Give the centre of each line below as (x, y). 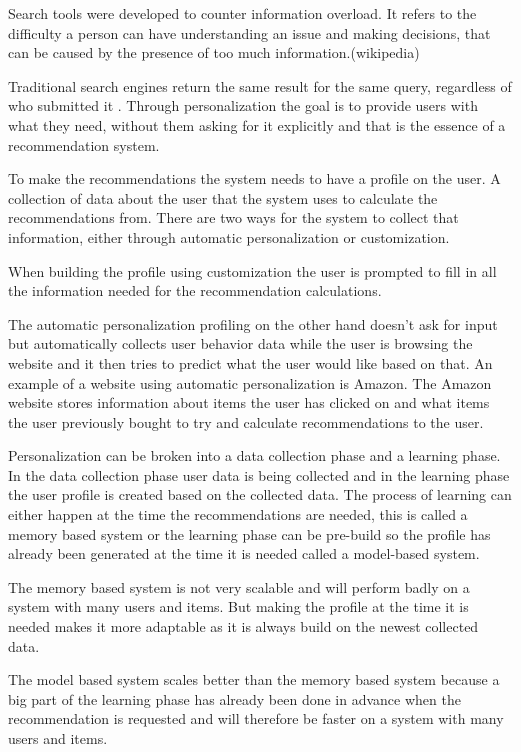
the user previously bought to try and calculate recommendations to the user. (246, 421)
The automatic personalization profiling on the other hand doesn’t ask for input (253, 323)
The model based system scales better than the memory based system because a (254, 679)
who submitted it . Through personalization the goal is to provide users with (243, 105)
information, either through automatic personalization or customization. (229, 236)
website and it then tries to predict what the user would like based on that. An (250, 362)
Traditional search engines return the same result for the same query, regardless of (260, 85)
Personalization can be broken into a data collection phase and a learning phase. (254, 455)
